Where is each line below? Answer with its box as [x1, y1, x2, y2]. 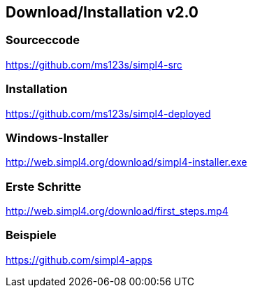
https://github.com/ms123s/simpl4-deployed [6, 107, 211, 120]
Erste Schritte [6, 179, 82, 194]
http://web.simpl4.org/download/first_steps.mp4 [6, 205, 229, 217]
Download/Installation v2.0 [6, 3, 199, 21]
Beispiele [6, 228, 57, 243]
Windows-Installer [6, 130, 109, 145]
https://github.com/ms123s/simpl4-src [6, 58, 182, 71]
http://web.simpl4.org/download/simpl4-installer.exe [6, 156, 247, 169]
